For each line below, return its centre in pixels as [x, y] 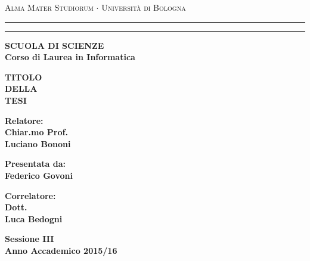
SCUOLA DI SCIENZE [55, 45]
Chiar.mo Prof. [36, 132]
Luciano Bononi [38, 143]
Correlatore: [30, 195]
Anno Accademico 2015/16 [61, 250]
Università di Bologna [144, 7]
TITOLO [24, 77]
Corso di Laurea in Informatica [70, 57]
